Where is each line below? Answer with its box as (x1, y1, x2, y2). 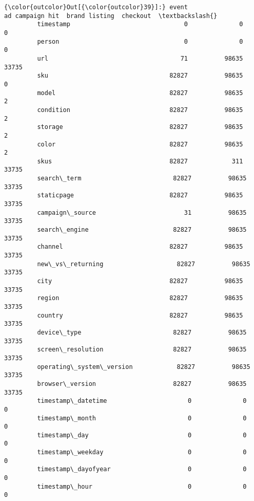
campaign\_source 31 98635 (37, 209, 247, 216)
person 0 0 (37, 38, 243, 45)
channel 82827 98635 (37, 243, 243, 251)
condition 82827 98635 (37, 106, 243, 114)
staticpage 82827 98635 (37, 192, 243, 199)
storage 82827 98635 (37, 123, 243, 131)
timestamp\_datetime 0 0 (37, 397, 247, 405)
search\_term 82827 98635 (37, 175, 247, 182)
